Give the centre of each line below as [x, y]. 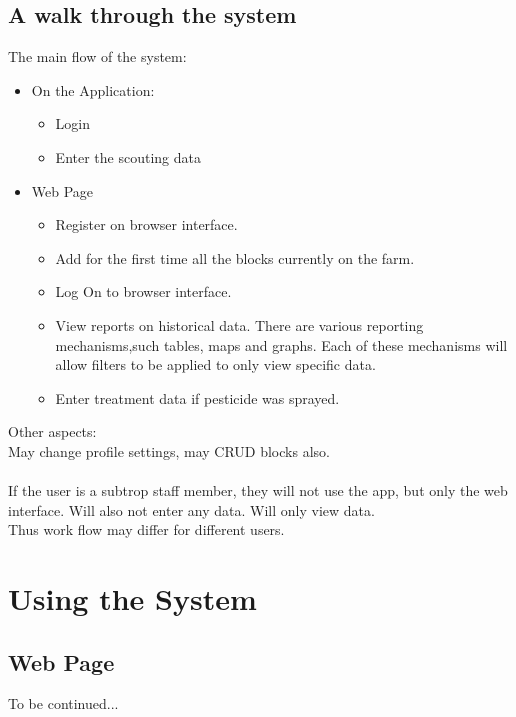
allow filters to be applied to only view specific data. [215, 364]
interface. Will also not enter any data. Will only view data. [191, 509]
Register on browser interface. [146, 224]
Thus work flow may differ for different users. [146, 529]
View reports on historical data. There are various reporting [239, 324]
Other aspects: [52, 431]
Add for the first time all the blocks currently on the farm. [235, 257]
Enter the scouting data [128, 156]
